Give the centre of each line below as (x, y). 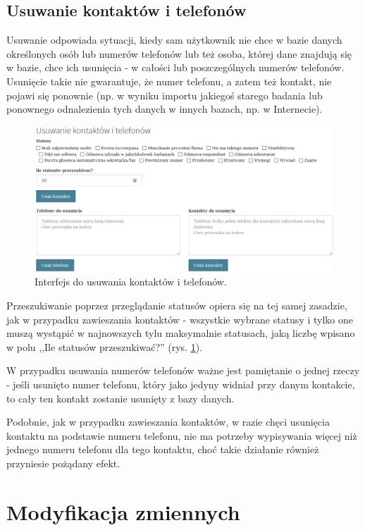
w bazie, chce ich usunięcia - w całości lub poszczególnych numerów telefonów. (175, 67)
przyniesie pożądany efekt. (63, 463)
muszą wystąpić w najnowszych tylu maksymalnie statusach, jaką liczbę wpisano (181, 333)
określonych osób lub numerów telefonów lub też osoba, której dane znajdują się (179, 53)
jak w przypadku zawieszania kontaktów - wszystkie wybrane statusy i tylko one (180, 319)
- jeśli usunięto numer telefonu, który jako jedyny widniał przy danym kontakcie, (181, 384)
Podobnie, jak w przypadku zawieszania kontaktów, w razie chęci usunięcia (168, 422)
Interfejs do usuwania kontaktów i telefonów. (131, 282)
